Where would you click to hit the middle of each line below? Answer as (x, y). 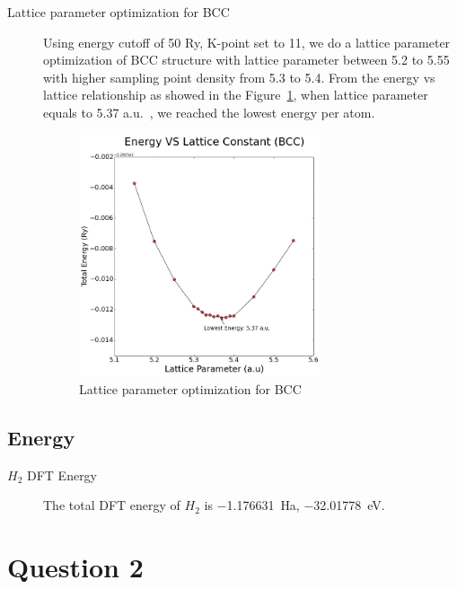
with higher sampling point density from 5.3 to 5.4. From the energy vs (239, 77)
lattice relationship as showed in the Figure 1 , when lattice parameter (236, 95)
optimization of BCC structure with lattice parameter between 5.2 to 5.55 (246, 60)
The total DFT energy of (112, 505)
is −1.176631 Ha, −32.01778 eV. (294, 505)
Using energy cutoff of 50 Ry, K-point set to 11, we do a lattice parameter (247, 42)
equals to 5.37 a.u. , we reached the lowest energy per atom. (209, 112)
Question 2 (75, 566)
